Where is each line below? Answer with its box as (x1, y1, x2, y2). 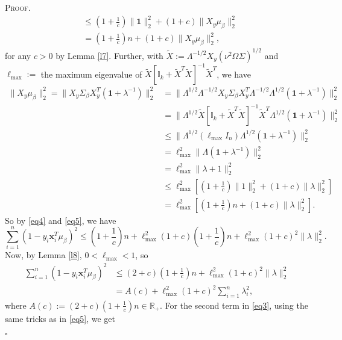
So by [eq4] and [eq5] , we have (5, 214, 116, 226)
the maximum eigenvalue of (40, 67, 142, 80)
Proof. (5, 1, 31, 13)
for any (5, 49, 31, 61)
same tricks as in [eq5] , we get (5, 312, 116, 324)
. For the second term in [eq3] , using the (160, 298, 308, 311)
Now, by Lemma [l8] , (5, 249, 82, 261)
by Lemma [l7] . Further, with (55, 49, 163, 61)
